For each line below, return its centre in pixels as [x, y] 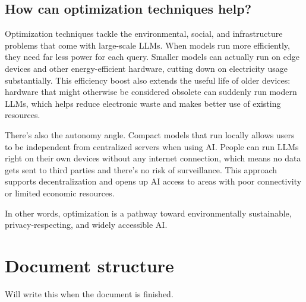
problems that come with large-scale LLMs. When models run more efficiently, [147, 45]
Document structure [89, 265]
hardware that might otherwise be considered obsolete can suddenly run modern [151, 92]
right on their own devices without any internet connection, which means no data [153, 158]
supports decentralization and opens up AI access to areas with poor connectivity [153, 181]
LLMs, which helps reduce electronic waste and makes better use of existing [143, 103]
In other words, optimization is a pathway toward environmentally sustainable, [148, 213]
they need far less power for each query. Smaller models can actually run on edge [152, 57]
